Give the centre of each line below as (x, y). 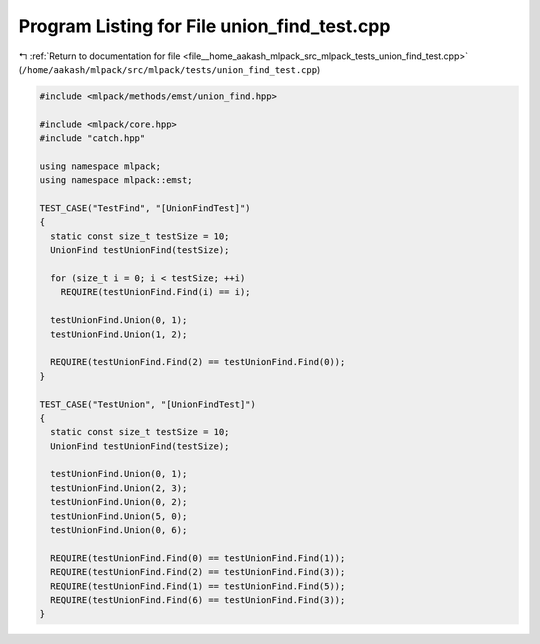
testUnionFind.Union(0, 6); (119, 530)
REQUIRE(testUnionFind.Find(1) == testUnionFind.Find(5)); (198, 586)
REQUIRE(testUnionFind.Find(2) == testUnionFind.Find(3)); (198, 572)
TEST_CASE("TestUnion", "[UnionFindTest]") (148, 404)
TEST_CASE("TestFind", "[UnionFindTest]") (145, 208)
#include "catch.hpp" (92, 138)
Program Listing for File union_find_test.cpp (204, 26)
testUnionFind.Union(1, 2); (119, 334)
